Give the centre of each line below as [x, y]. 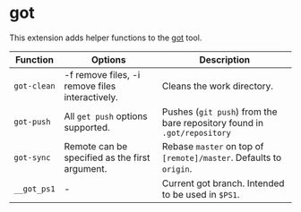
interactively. [91, 97]
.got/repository [196, 133]
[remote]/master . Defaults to [222, 157]
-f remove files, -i [102, 74]
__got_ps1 [34, 189]
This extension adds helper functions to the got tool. [106, 38]
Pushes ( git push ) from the [219, 112]
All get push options [106, 116]
